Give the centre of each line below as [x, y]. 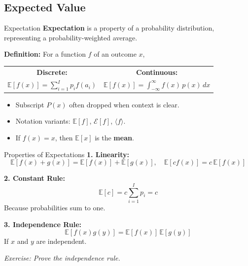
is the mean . [114, 138]
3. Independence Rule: [43, 224]
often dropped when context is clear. [124, 104]
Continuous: [157, 72]
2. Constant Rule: [35, 178]
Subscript [30, 104]
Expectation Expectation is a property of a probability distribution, [109, 28]
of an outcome [115, 54]
